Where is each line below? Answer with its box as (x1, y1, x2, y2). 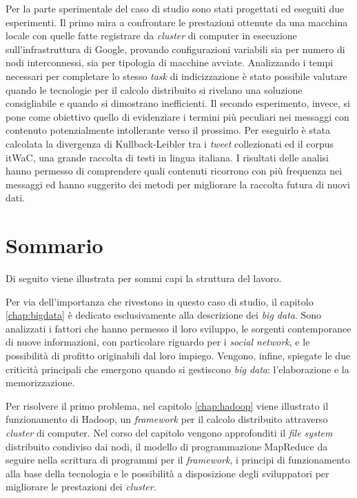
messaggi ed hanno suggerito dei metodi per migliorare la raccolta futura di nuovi (6, 177, 350, 191)
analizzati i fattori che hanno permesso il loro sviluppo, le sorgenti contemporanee (6, 321, 351, 335)
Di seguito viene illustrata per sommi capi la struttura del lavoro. (6, 271, 282, 286)
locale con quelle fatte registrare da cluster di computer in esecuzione (6, 28, 297, 43)
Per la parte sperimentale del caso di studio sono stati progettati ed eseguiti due (6, 1, 345, 15)
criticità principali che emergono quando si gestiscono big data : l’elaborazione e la (6, 361, 349, 376)
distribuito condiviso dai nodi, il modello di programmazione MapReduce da (6, 439, 328, 453)
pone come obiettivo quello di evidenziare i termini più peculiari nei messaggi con (6, 109, 349, 123)
